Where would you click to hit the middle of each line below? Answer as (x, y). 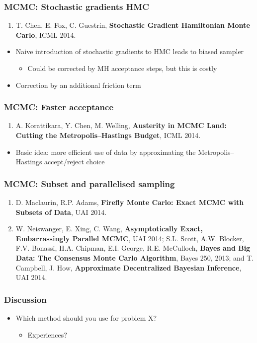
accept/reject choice (75, 162)
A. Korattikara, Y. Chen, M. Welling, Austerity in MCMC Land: (121, 125)
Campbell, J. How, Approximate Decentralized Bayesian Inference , (128, 267)
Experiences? (47, 334)
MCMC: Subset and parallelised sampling (89, 183)
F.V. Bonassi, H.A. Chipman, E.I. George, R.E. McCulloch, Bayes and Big (133, 248)
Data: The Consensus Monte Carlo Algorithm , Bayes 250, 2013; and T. (135, 257)
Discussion (25, 299)
